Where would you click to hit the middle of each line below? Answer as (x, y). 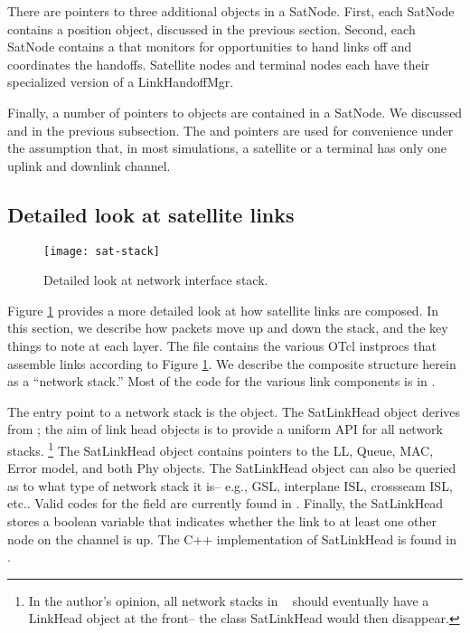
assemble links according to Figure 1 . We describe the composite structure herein (232, 363)
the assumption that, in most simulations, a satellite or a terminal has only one (227, 148)
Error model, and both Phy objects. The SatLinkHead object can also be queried (232, 468)
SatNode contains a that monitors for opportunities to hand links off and (210, 47)
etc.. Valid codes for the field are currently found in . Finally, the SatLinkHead (226, 503)
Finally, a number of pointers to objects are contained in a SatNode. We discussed (235, 112)
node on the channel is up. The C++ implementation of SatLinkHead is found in (232, 539)
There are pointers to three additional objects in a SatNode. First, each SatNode (231, 11)
